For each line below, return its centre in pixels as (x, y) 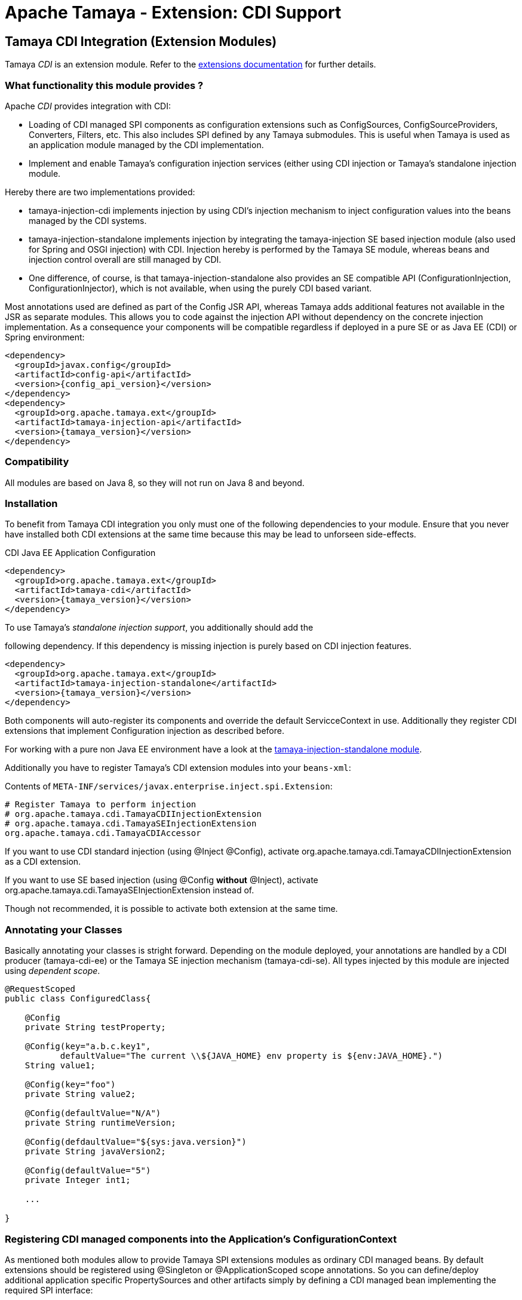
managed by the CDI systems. (88, 220)
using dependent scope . (53, 971)
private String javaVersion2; (95, 1152)
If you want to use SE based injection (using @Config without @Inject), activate (162, 880)
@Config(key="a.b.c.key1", (88, 1047)
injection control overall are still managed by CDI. (125, 259)
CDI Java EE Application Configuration (80, 553)
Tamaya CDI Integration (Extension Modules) (141, 41)
